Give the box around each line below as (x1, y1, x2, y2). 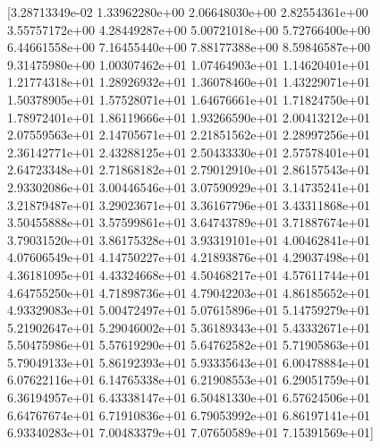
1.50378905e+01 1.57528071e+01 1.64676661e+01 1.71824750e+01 (7, 89, 370, 108)
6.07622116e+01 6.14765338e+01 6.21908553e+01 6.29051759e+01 (7, 370, 370, 389)
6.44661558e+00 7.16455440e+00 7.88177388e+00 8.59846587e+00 (7, 38, 370, 56)
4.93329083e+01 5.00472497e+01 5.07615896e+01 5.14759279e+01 (7, 300, 370, 319)
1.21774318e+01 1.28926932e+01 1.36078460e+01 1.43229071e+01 (7, 72, 370, 91)
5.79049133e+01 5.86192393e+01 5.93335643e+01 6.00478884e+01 (7, 352, 370, 371)
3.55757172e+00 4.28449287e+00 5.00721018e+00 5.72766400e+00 (7, 20, 370, 38)
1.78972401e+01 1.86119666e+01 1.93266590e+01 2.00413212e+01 (7, 107, 370, 126)
